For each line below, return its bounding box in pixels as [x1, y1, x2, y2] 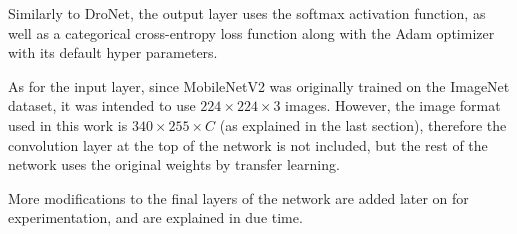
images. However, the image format [285, 95, 501, 116]
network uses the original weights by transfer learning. [8, 154, 340, 175]
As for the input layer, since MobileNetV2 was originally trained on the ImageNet [8, 75, 510, 96]
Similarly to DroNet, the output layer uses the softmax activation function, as [8, 3, 486, 23]
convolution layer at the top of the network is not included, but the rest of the [8, 134, 488, 155]
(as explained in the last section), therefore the [219, 114, 507, 135]
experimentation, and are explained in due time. [8, 207, 303, 228]
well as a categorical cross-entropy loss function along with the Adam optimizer [8, 22, 495, 43]
